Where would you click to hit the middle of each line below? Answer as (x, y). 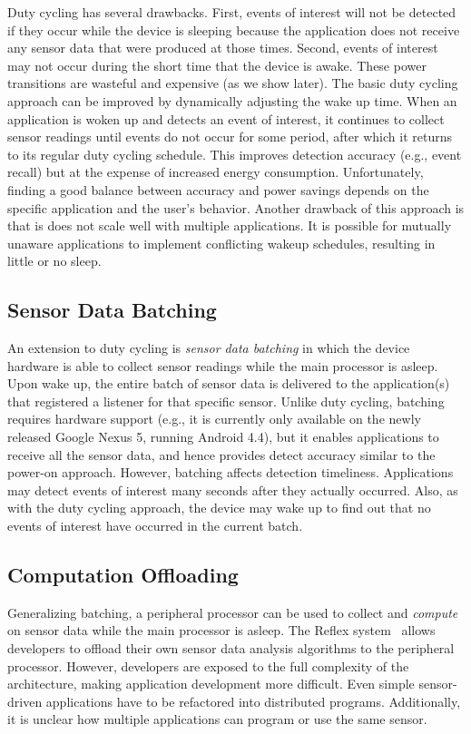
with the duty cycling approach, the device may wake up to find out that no (219, 508)
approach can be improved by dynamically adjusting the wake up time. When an (232, 100)
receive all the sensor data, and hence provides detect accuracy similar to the (221, 454)
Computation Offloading (123, 575)
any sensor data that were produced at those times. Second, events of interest (223, 48)
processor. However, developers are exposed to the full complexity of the (208, 665)
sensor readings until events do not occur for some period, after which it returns (230, 137)
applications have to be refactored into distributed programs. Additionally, (253, 701)
